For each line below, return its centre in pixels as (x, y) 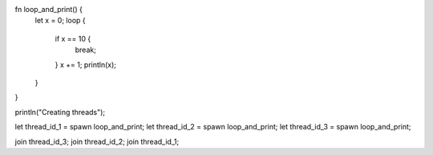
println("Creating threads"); (60, 112)
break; (85, 50)
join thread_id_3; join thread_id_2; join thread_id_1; (97, 141)
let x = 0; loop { (60, 21)
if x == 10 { (73, 38)
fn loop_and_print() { (49, 9)
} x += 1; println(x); (85, 65)
